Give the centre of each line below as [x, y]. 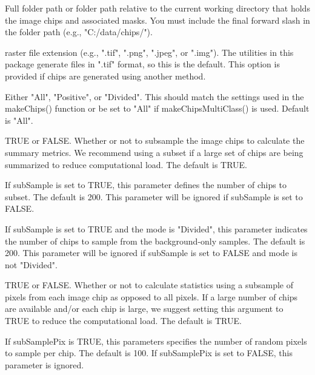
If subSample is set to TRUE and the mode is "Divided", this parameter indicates [156, 228]
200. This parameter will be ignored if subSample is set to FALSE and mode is [151, 253]
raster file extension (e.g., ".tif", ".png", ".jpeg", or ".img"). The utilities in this [149, 52]
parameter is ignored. [45, 364]
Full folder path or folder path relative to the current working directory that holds [157, 8]
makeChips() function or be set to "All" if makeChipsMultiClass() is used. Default [157, 108]
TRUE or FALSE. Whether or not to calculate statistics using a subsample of [149, 285]
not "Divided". [31, 264]
